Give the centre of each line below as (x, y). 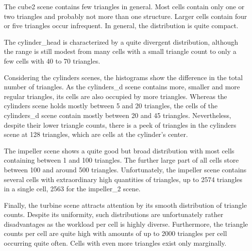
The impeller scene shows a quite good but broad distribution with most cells (119, 150)
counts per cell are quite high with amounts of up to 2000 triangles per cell (116, 233)
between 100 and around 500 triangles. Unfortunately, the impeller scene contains (125, 169)
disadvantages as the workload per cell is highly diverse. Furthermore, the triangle (126, 224)
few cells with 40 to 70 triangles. (52, 60)
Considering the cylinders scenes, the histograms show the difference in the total (123, 77)
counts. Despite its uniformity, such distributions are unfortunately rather (114, 214)
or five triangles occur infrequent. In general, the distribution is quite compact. (121, 25)
